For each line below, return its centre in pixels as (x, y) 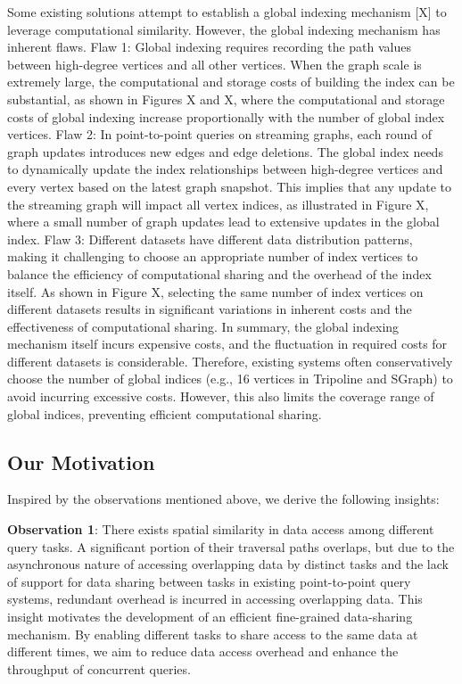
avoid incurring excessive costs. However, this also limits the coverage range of (221, 396)
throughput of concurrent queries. (99, 668)
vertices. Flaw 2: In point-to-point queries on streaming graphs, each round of (219, 134)
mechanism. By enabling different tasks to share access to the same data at (213, 634)
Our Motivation (81, 461)
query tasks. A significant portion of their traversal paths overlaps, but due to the (231, 546)
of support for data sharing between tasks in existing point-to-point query (209, 581)
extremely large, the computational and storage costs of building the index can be (231, 82)
